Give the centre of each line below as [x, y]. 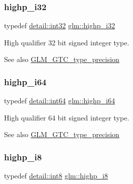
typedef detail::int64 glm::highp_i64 [60, 101]
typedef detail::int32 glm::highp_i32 [60, 25]
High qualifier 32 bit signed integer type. [67, 42]
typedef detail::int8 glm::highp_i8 [56, 176]
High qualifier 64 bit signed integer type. [67, 117]
